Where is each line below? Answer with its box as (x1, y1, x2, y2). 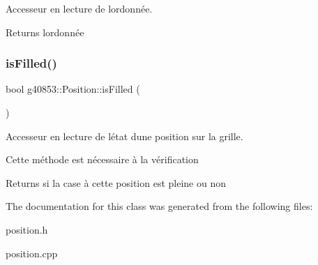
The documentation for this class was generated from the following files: (6, 199, 313, 213)
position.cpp (6, 245, 58, 260)
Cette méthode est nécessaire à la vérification (6, 152, 199, 167)
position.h (6, 222, 48, 236)
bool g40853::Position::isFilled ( (6, 82, 140, 96)
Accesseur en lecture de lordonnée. (6, 1, 153, 15)
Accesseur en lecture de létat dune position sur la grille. (6, 128, 243, 143)
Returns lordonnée (6, 24, 84, 39)
